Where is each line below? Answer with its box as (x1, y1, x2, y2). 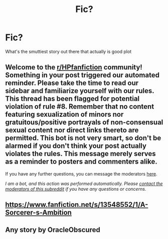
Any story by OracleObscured (5, 225, 100, 234)
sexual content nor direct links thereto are (5, 126, 139, 134)
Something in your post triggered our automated (5, 71, 159, 79)
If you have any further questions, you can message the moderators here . (5, 171, 157, 177)
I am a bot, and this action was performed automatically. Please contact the (5, 180, 163, 187)
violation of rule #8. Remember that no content (5, 102, 154, 111)
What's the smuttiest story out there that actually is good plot (5, 48, 132, 54)
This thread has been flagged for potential (5, 95, 140, 103)
